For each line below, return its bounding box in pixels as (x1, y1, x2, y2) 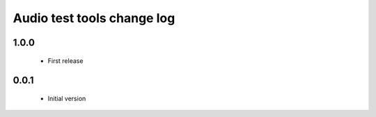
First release (47, 56, 84, 65)
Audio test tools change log (13, 10, 175, 26)
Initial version (47, 94, 86, 102)
